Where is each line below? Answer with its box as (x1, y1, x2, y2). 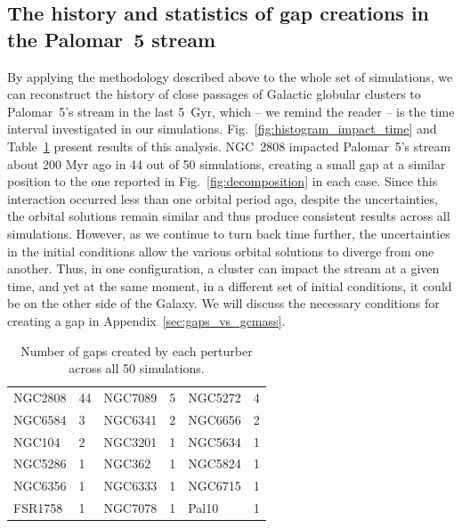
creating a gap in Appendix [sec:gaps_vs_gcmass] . (7, 311, 286, 329)
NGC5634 (188, 432, 241, 451)
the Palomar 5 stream (7, 25, 216, 53)
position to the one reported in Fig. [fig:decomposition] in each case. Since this (7, 172, 438, 191)
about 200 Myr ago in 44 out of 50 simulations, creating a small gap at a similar (7, 154, 446, 173)
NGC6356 (13, 476, 67, 495)
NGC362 (103, 454, 151, 473)
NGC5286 (13, 454, 67, 473)
